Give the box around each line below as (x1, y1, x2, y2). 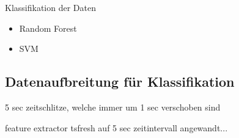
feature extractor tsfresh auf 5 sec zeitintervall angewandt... (5, 121, 228, 134)
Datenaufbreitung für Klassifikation (5, 72, 235, 91)
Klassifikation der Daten (5, 1, 96, 13)
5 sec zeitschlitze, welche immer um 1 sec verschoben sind (5, 100, 221, 113)
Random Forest (19, 21, 77, 34)
